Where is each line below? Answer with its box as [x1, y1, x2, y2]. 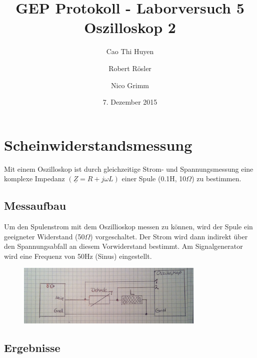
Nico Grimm [111, 80, 149, 90]
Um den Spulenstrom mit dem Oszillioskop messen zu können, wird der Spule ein [4, 221, 253, 232]
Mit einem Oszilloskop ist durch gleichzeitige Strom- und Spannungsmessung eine [4, 163, 253, 174]
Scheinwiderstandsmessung [4, 134, 192, 155]
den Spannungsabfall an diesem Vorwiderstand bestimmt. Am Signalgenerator [4, 241, 243, 251]
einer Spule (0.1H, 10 [121, 173, 186, 184]
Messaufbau [4, 198, 66, 213]
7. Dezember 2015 [102, 97, 157, 107]
